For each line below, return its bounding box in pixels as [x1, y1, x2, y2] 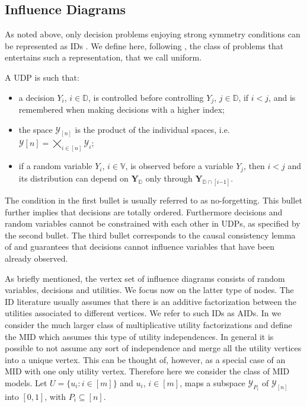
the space [18, 123, 53, 135]
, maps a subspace [180, 376, 245, 389]
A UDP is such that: [5, 71, 79, 83]
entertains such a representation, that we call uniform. [5, 51, 202, 63]
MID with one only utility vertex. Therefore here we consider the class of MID [5, 365, 290, 377]
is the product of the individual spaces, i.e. [75, 123, 230, 135]
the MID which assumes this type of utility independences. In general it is [5, 330, 274, 342]
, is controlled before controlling [88, 91, 204, 103]
